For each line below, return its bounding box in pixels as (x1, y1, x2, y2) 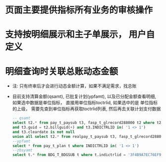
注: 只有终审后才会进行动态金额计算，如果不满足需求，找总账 (12, 83, 137, 89)
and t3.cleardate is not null (12, 129, 75, 134)
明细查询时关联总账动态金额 (5, 66, 118, 77)
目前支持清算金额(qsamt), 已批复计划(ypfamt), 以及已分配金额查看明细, (12, 93, 156, 99)
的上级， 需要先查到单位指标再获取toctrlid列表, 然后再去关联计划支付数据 (12, 106, 161, 112)
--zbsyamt (12, 148, 33, 153)
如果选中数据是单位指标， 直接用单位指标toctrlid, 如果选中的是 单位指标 (12, 100, 158, 106)
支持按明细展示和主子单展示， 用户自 (5, 29, 155, 40)
